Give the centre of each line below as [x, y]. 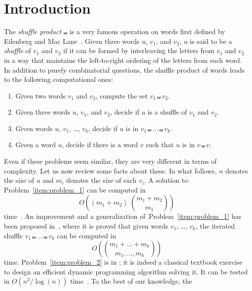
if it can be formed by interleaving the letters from [139, 50]
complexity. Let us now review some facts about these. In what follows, [110, 170]
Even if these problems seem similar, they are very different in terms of [110, 161]
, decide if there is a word [100, 145]
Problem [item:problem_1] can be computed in [75, 189]
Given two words [41, 95]
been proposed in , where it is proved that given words [86, 226]
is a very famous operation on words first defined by [147, 31]
